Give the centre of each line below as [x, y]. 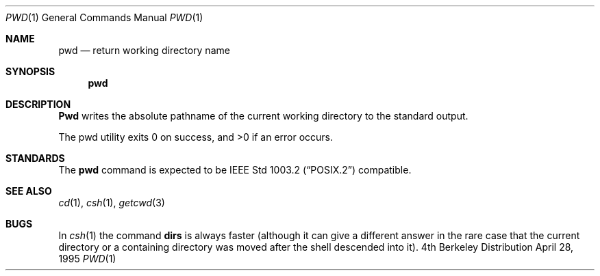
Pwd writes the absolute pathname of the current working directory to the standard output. [263, 116]
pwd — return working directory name [144, 50]
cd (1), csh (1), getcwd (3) [112, 203]
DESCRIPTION [38, 104]
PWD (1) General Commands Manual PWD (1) [104, 17]
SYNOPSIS [30, 71]
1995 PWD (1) [87, 259]
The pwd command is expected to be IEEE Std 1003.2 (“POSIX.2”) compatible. [235, 170]
